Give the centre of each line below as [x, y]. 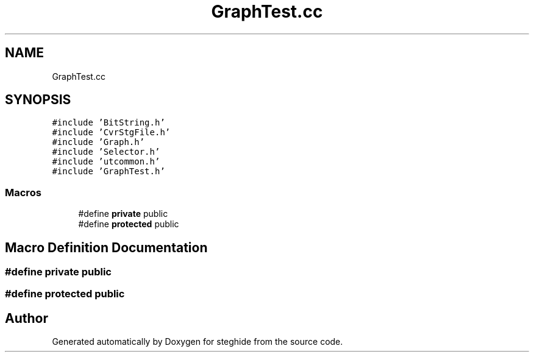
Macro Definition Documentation [106, 247]
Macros [23, 192]
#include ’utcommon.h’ [106, 162]
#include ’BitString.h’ [109, 123]
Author [27, 318]
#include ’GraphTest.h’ [109, 171]
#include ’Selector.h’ [106, 152]
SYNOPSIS [38, 100]
